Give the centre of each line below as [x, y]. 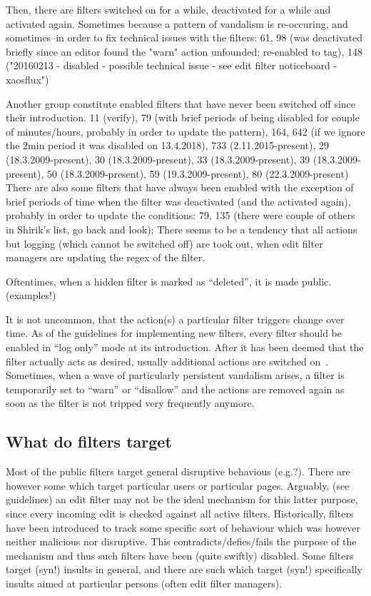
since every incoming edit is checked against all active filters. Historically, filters [180, 514]
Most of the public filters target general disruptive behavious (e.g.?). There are [178, 471]
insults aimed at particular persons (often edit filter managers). [144, 583]
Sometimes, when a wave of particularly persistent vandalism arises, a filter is [175, 375]
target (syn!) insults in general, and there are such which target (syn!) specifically [184, 569]
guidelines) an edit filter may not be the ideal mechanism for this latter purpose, [182, 499]
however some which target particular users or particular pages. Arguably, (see [178, 485]
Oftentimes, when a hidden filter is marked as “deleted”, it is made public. [169, 281]
